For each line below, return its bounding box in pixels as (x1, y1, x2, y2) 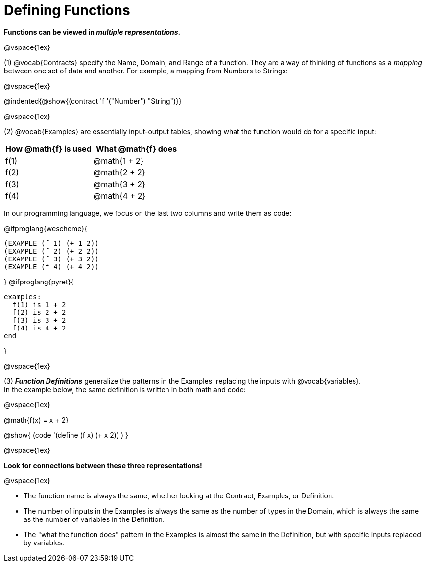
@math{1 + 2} (93, 155, 144, 165)
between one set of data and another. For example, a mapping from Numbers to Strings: (4, 66, 288, 75)
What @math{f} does (96, 143, 177, 154)
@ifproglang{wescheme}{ (4, 224, 88, 233)
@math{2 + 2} (93, 167, 145, 177)
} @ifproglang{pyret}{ (4, 277, 74, 286)
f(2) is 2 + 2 (12, 308, 66, 316)
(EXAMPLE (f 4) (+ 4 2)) (4, 262, 99, 271)
